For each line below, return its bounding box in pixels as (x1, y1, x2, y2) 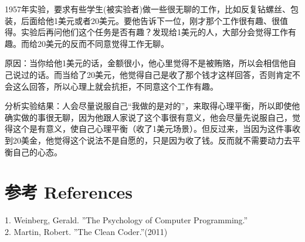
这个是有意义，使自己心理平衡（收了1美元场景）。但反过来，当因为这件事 (12, 122, 292, 135)
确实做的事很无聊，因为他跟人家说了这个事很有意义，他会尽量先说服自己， (5, 111, 292, 123)
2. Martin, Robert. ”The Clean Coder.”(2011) (5, 225, 168, 237)
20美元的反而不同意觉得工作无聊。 (37, 37, 169, 49)
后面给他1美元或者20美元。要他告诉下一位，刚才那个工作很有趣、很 (21, 14, 280, 26)
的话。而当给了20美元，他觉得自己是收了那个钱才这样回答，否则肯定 (29, 68, 292, 80)
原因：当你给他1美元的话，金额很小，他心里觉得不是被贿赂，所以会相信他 (5, 57, 288, 69)
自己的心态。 (12, 145, 62, 158)
